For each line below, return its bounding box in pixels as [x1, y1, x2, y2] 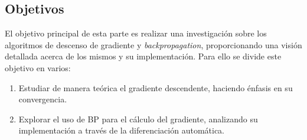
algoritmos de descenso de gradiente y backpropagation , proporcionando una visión [5, 38, 302, 51]
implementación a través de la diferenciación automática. [18, 124, 224, 136]
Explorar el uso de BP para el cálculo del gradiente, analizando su [18, 112, 258, 125]
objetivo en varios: [5, 61, 71, 74]
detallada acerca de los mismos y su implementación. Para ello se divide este [5, 50, 282, 62]
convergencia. [18, 93, 67, 105]
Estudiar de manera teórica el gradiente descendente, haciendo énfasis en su [18, 81, 293, 94]
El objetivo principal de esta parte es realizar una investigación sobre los [5, 27, 267, 39]
